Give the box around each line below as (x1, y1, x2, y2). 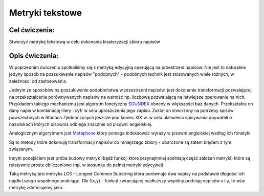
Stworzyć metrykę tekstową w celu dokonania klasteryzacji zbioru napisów (9, 39, 161, 45)
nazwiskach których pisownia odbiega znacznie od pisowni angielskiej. (9, 121, 153, 127)
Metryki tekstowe (9, 7, 82, 18)
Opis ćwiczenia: (9, 51, 59, 60)
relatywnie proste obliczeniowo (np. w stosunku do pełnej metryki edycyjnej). (9, 162, 165, 168)
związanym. (9, 146, 34, 152)
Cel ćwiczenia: (9, 26, 55, 34)
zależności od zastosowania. (9, 78, 67, 84)
